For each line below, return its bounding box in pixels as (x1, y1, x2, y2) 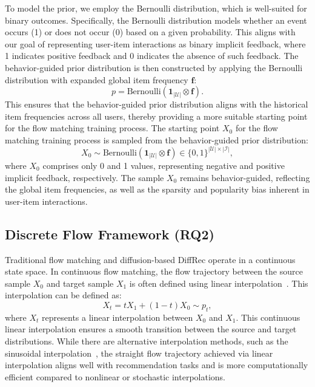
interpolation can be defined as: (5, 289, 122, 301)
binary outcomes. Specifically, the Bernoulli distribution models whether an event (5, 13, 307, 26)
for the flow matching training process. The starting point (5, 122, 220, 134)
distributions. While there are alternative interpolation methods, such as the (5, 334, 288, 347)
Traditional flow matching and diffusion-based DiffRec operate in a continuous (5, 253, 296, 265)
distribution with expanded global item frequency (5, 73, 188, 86)
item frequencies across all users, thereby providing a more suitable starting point (5, 109, 308, 122)
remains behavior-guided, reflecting (179, 171, 310, 183)
